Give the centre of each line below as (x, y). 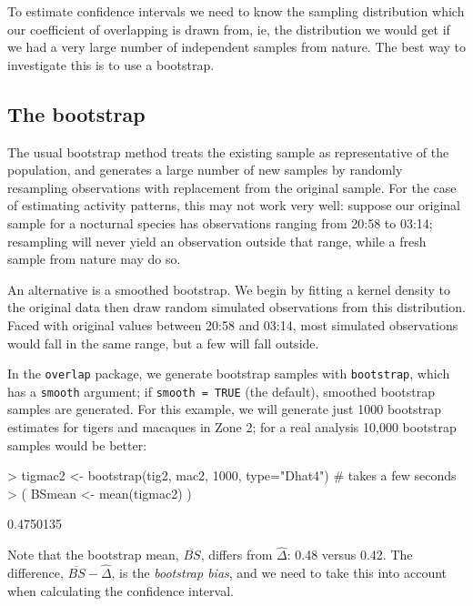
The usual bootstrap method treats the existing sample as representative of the (228, 151)
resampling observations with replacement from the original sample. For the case (232, 187)
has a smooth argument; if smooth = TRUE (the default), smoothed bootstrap (221, 391)
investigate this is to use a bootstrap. (111, 64)
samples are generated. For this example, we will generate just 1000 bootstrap (225, 409)
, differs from (236, 555)
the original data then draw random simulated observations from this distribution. (236, 307)
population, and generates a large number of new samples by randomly (205, 170)
